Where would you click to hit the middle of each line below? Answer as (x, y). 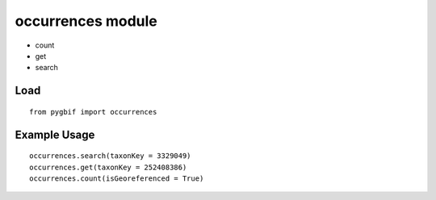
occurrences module (86, 21)
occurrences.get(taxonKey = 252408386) (108, 167)
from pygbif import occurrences (93, 112)
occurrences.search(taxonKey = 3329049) (110, 156)
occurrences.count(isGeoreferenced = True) (117, 178)
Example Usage (55, 134)
